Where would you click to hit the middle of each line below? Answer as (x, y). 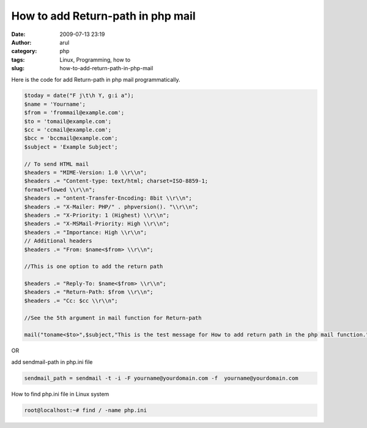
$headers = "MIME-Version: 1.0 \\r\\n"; (85, 172)
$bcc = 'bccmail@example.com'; (71, 138)
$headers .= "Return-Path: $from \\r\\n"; (89, 292)
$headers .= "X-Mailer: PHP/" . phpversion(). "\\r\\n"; (111, 207)
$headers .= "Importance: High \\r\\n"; (85, 232)
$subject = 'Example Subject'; (71, 147)
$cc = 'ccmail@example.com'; (68, 130)
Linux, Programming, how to (95, 60)
